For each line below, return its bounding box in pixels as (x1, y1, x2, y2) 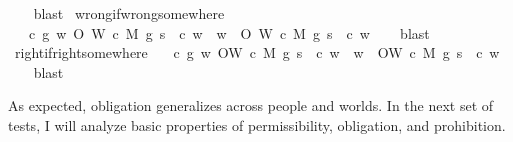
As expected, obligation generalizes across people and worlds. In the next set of (8, 95, 494, 116)
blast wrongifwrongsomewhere (33, 3, 225, 23)
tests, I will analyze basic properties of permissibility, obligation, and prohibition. (8, 114, 506, 135)
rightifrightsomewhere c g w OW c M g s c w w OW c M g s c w (14, 42, 500, 63)
